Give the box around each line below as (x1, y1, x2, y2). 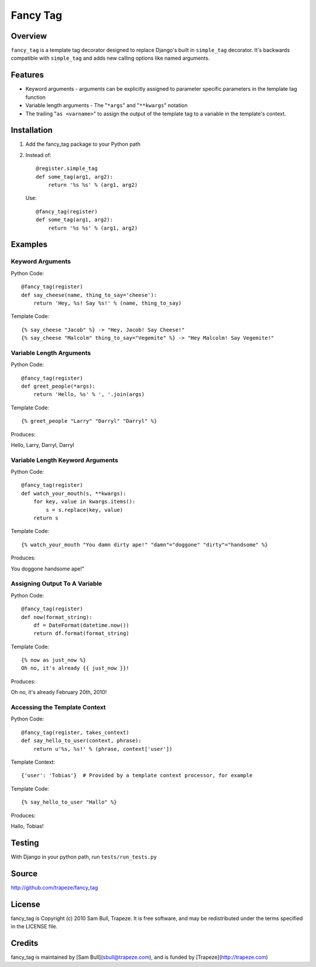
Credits (11, 938, 39, 948)
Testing (11, 838, 39, 848)
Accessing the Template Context (11, 703, 107, 712)
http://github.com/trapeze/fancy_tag (11, 884, 98, 891)
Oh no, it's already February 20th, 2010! (11, 689, 107, 696)
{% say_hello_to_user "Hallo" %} (21, 799, 117, 805)
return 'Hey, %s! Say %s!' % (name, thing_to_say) (33, 299, 182, 306)
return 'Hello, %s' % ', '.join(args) (33, 391, 145, 398)
